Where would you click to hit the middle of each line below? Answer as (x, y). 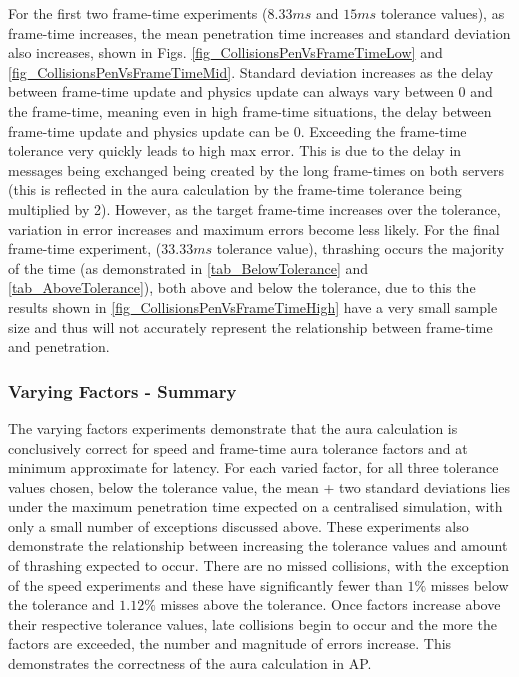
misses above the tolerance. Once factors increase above (330, 604)
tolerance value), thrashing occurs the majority (360, 248)
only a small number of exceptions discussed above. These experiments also (238, 525)
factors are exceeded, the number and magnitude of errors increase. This (230, 643)
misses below (469, 584)
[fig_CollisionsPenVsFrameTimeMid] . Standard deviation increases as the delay (251, 71)
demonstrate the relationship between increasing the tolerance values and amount (258, 545)
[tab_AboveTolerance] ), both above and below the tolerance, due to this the (242, 287)
